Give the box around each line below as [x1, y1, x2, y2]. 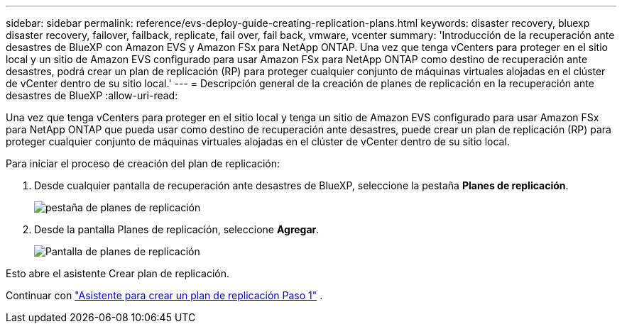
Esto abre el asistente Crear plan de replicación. [6, 267, 230, 279]
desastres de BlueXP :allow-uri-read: [6, 89, 178, 101]
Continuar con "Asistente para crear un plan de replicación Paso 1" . [6, 289, 323, 301]
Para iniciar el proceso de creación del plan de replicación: [6, 157, 280, 169]
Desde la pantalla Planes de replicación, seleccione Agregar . [34, 223, 320, 235]
